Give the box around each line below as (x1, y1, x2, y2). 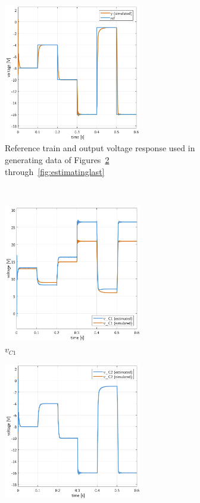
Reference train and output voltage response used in (5, 142, 195, 154)
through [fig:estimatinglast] (5, 165, 105, 177)
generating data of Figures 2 (5, 153, 110, 165)
